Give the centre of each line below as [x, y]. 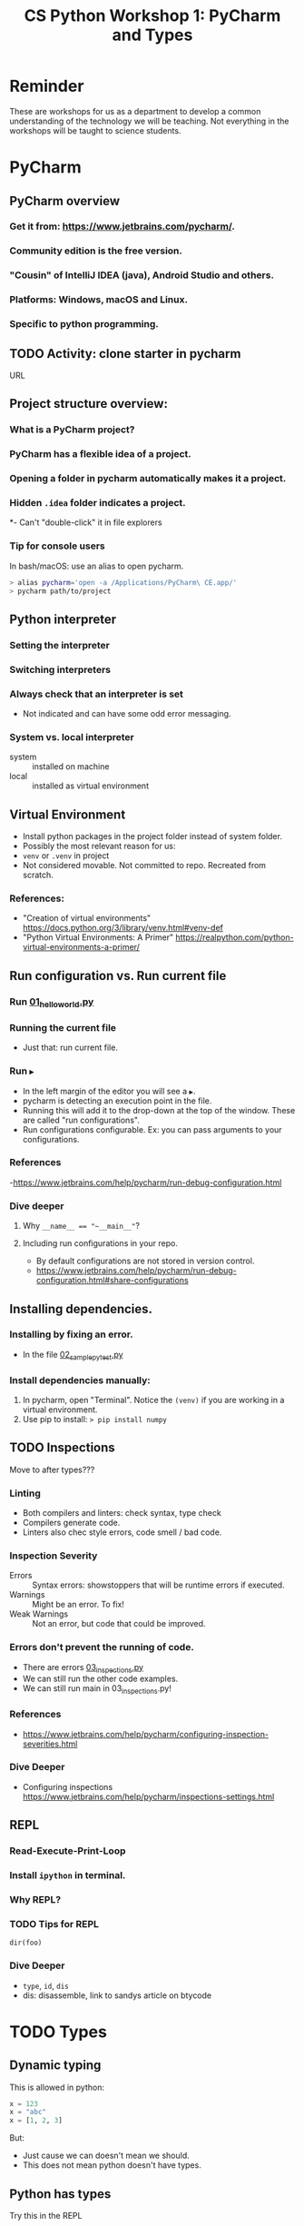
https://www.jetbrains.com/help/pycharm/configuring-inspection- [146, 1734]
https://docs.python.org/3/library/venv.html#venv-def [123, 928]
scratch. [38, 875]
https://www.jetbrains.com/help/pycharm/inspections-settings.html [148, 1796]
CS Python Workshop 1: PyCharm [152, 16]
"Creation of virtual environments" [87, 918]
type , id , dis [46, 1985]
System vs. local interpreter [72, 737]
